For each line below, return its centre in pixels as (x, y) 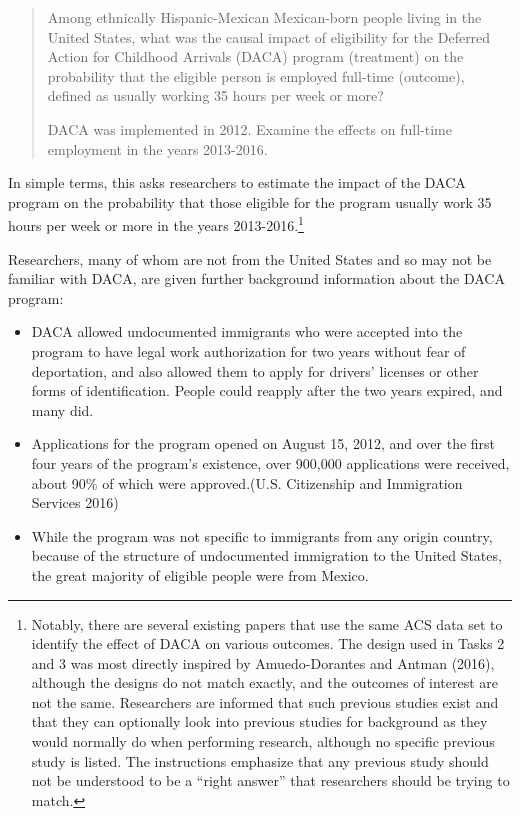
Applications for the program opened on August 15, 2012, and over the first (263, 443)
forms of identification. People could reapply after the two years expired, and (267, 390)
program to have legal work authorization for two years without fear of (248, 350)
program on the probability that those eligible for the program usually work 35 (250, 201)
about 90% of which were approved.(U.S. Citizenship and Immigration (247, 482)
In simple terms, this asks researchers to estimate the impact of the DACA (237, 182)
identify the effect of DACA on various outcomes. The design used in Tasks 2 (268, 643)
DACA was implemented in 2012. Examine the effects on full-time (249, 128)
